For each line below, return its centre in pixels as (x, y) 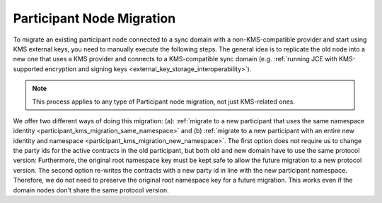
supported (28, 69)
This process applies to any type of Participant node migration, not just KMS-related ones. (163, 101)
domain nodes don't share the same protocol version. (91, 190)
